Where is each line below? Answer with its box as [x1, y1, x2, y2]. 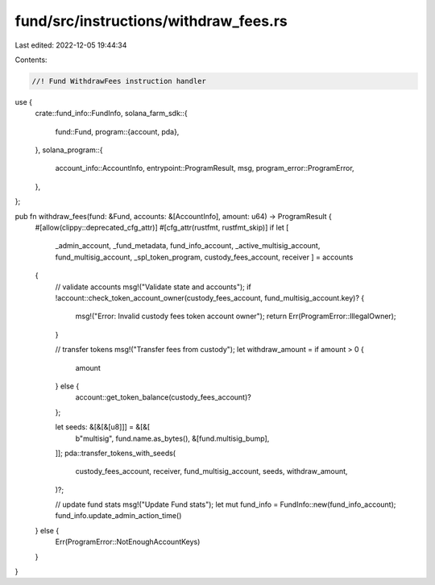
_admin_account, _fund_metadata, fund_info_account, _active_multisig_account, [55, 241, 321, 251]
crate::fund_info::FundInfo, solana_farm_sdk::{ [35, 109, 188, 118]
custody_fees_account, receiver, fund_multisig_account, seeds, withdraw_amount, [75, 467, 348, 476]
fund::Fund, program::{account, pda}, [55, 127, 180, 136]
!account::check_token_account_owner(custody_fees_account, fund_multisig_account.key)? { [55, 292, 365, 302]
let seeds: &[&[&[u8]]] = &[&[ [55, 422, 151, 432]
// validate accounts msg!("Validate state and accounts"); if [55, 282, 251, 292]
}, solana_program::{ [35, 145, 103, 155]
